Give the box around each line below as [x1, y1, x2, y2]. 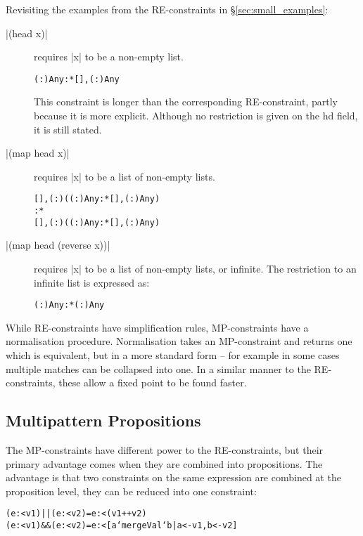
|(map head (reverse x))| [6, 237, 110, 252]
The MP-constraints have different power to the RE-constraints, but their [6, 442, 324, 457]
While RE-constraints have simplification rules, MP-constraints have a [6, 320, 309, 334]
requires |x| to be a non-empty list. [34, 49, 184, 64]
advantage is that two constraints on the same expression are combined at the [6, 470, 341, 485]
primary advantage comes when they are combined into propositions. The [6, 456, 323, 471]
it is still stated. [34, 122, 102, 136]
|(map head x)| [6, 145, 70, 160]
